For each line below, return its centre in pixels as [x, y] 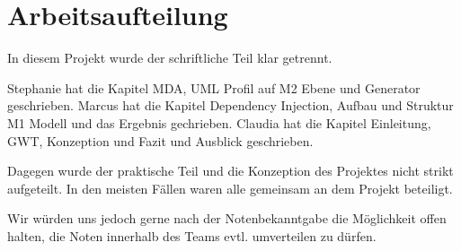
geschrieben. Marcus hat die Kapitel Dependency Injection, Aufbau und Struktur [230, 105]
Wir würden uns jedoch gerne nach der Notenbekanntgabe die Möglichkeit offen [227, 218]
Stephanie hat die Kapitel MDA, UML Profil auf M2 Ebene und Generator [214, 87]
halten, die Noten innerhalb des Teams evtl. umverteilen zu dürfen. [192, 235]
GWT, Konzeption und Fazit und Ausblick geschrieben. [160, 140]
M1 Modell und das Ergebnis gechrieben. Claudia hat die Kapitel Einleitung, [219, 122]
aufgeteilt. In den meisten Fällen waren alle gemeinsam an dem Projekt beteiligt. [230, 188]
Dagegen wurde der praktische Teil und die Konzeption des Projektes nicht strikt [230, 171]
